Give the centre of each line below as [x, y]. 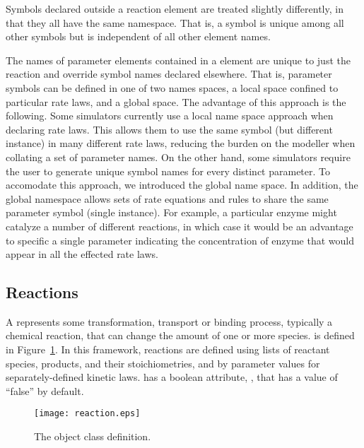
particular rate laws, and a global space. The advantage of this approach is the [176, 101]
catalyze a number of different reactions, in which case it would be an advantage [180, 226]
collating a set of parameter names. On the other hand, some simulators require [178, 157]
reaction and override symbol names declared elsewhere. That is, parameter [169, 74]
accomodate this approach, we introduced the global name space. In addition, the [182, 185]
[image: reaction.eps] [87, 414]
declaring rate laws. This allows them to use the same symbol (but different [169, 129]
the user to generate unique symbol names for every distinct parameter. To [168, 171]
